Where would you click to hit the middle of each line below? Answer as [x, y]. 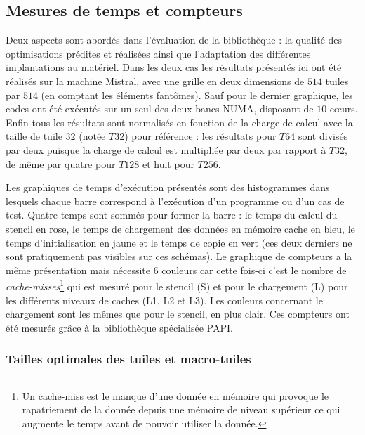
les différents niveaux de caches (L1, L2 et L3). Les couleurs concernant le [164, 300]
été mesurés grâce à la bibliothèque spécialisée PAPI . [119, 327]
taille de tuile [34, 136]
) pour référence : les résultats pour [200, 136]
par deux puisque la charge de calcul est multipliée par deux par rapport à [166, 149]
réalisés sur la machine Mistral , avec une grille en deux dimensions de [155, 80]
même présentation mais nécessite [78, 270]
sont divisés [323, 136]
